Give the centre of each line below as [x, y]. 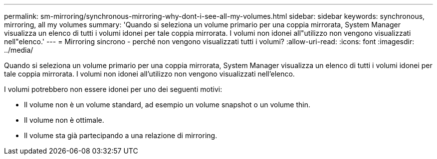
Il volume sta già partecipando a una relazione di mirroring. [121, 135]
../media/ [19, 50]
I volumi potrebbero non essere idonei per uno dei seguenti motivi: [113, 89]
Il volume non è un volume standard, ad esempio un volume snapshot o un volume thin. [167, 105]
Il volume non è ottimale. [64, 120]
